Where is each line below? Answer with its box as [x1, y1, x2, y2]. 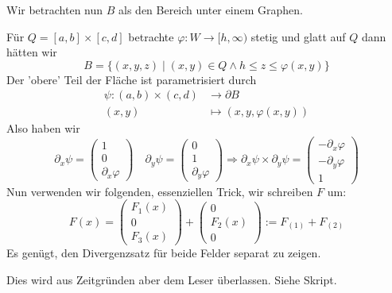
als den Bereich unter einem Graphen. [118, 2, 303, 17]
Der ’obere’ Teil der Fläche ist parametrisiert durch [6, 71, 257, 87]
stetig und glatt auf [250, 28, 346, 44]
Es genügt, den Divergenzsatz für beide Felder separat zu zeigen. [6, 245, 321, 261]
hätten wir [6, 44, 57, 60]
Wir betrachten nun [6, 2, 103, 17]
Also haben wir [6, 120, 80, 137]
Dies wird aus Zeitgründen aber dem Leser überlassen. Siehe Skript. [6, 272, 337, 287]
